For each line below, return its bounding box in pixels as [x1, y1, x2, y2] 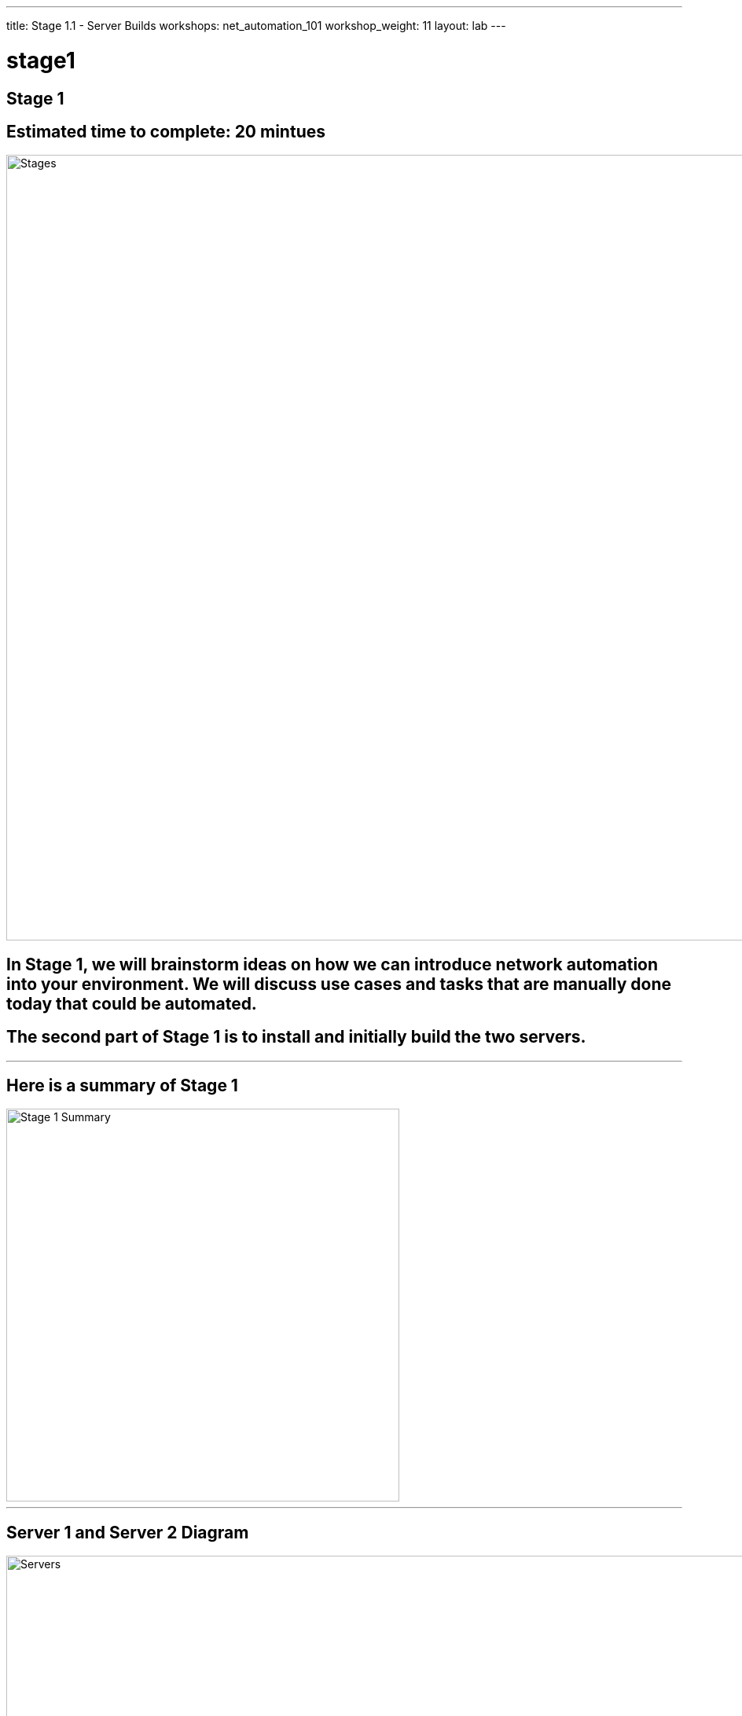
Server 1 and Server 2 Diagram [6, 1522, 249, 1542]
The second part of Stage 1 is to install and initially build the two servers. [6, 1027, 586, 1047]
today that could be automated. [6, 993, 257, 1014]
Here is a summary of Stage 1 [6, 1076, 238, 1096]
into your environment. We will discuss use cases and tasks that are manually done [6, 973, 672, 994]
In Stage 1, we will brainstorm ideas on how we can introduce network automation [6, 954, 659, 974]
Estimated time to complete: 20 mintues [6, 121, 325, 141]
